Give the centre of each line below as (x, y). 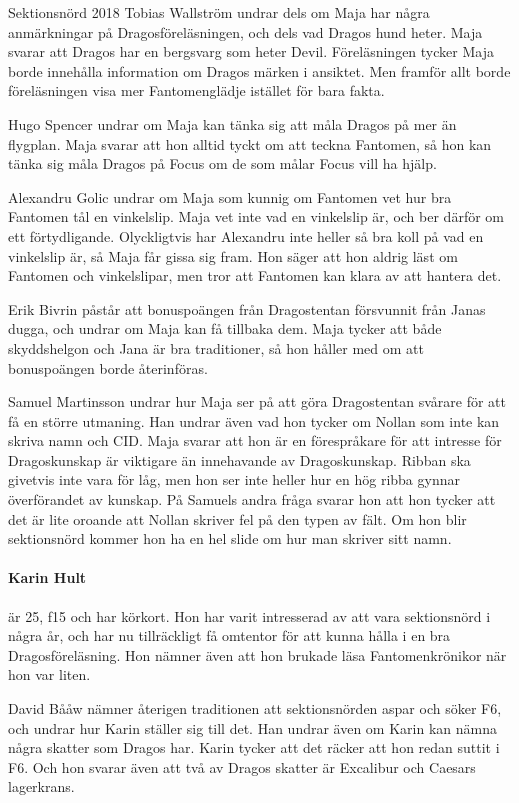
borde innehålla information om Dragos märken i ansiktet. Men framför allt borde (259, 70)
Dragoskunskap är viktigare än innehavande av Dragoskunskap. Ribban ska (239, 459)
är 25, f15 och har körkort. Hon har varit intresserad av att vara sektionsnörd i (249, 615)
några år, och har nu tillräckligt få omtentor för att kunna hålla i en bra (229, 635)
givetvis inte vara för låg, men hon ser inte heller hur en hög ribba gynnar (234, 479)
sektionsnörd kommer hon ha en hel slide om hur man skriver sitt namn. (230, 538)
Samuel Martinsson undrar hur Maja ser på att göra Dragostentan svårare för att (257, 401)
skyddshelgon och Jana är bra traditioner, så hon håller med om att (216, 347)
